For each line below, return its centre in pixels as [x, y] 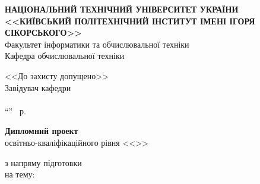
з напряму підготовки [43, 162]
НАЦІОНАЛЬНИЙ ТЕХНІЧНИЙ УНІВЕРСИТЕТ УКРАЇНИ [122, 9]
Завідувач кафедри [38, 87]
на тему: [20, 174]
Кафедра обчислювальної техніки [65, 56]
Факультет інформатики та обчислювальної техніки [97, 44]
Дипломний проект [42, 131]
